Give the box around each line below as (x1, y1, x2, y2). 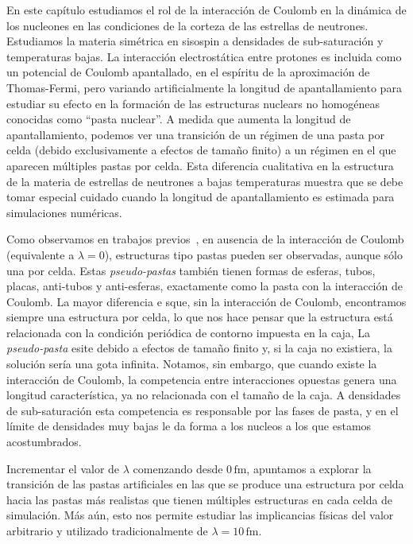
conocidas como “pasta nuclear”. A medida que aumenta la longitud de (6, 111, 351, 127)
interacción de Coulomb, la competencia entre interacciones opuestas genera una (6, 371, 397, 387)
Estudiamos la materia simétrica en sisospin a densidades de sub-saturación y (6, 33, 384, 49)
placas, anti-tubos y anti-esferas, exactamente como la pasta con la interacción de (6, 278, 403, 294)
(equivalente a (6, 246, 75, 262)
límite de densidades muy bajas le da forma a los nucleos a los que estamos (6, 418, 372, 434)
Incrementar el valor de (6, 460, 120, 476)
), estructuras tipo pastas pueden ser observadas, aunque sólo (104, 246, 403, 262)
